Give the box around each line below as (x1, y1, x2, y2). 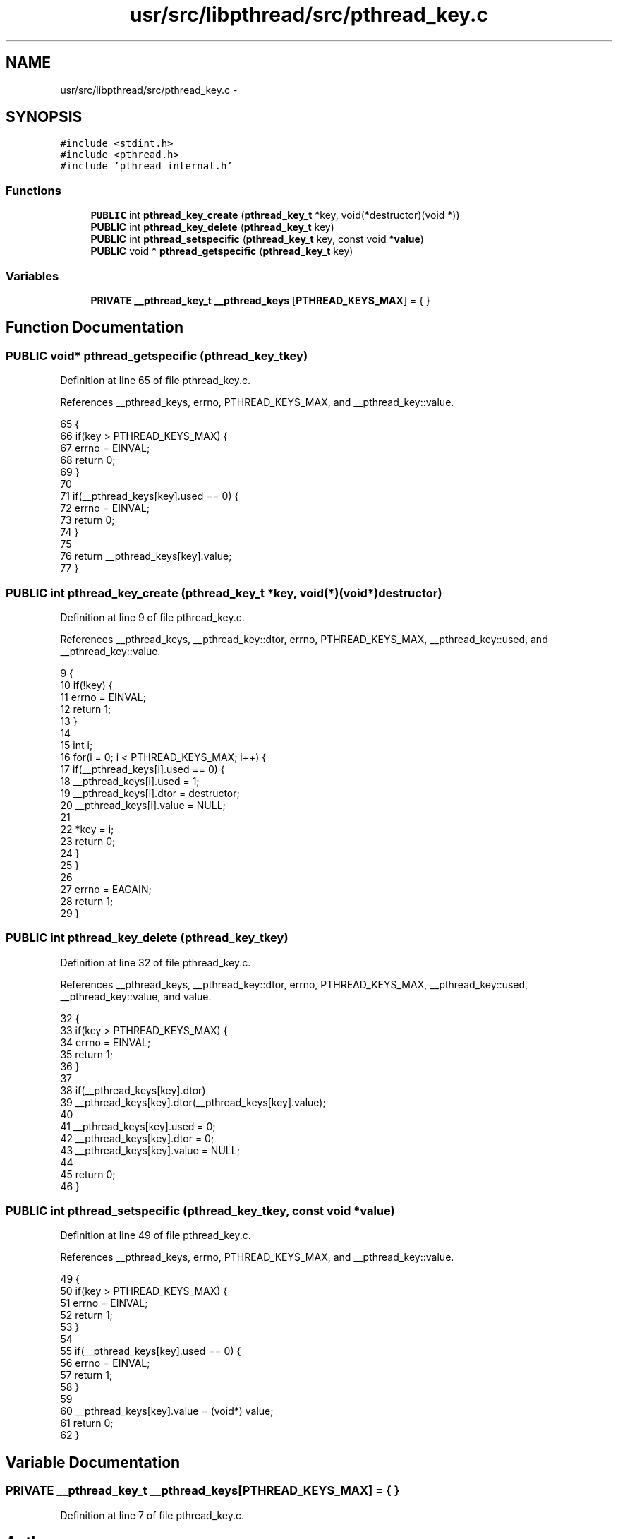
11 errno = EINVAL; (60, 690, 146, 703)
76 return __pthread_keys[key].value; (60, 550, 232, 563)
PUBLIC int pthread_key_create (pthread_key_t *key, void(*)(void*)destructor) (6, 585, 442, 600)
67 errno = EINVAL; (60, 442, 150, 455)
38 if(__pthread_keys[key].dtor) (60, 1084, 206, 1096)
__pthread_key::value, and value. (60, 990, 212, 1002)
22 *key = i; (60, 822, 114, 835)
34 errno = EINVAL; (60, 1036, 151, 1048)
